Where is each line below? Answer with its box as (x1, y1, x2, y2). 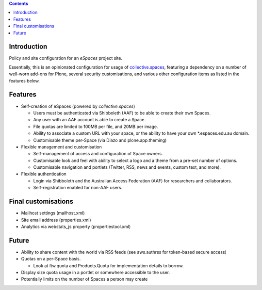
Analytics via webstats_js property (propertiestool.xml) (21, 224, 131, 229)
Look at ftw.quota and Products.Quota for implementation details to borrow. (33, 262, 184, 269)
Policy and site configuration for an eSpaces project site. (9, 55, 122, 61)
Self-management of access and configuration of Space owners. (33, 151, 163, 157)
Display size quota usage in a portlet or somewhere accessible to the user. (21, 270, 170, 275)
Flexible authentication (21, 171, 66, 177)
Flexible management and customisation (21, 144, 102, 150)
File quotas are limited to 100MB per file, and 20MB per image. (33, 124, 158, 129)
